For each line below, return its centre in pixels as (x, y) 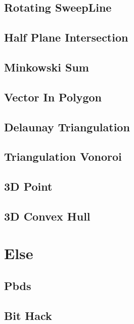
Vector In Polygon (53, 97)
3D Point (28, 186)
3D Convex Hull (47, 216)
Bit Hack (28, 315)
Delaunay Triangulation (67, 127)
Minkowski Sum (47, 67)
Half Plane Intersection (66, 37)
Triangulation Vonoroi (63, 156)
